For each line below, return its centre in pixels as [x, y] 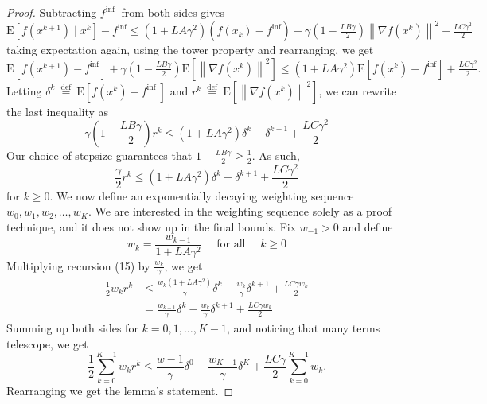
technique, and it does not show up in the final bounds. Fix [152, 226]
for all [231, 245]
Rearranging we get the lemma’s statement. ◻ [120, 390]
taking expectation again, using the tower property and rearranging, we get [190, 50]
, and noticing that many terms [303, 328]
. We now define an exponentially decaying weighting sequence [202, 195]
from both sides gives [173, 12]
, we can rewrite [358, 90]
